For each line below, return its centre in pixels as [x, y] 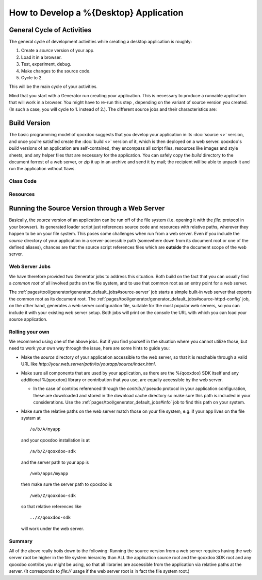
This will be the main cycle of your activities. [53, 87]
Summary [21, 541]
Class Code [23, 181]
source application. [28, 319]
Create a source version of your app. [58, 51]
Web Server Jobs [30, 266]
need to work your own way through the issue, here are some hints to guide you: [90, 348]
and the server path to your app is [55, 462]
